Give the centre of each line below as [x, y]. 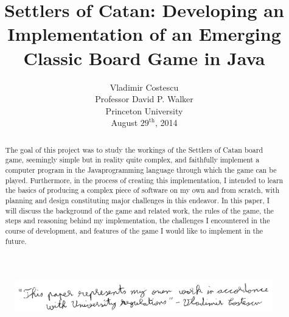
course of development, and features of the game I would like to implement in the [134, 230]
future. [16, 241]
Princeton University [144, 110]
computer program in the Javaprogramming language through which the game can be [141, 169]
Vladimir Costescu [144, 87]
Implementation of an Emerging [144, 34]
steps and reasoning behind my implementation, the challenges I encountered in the [138, 221]
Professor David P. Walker [144, 99]
